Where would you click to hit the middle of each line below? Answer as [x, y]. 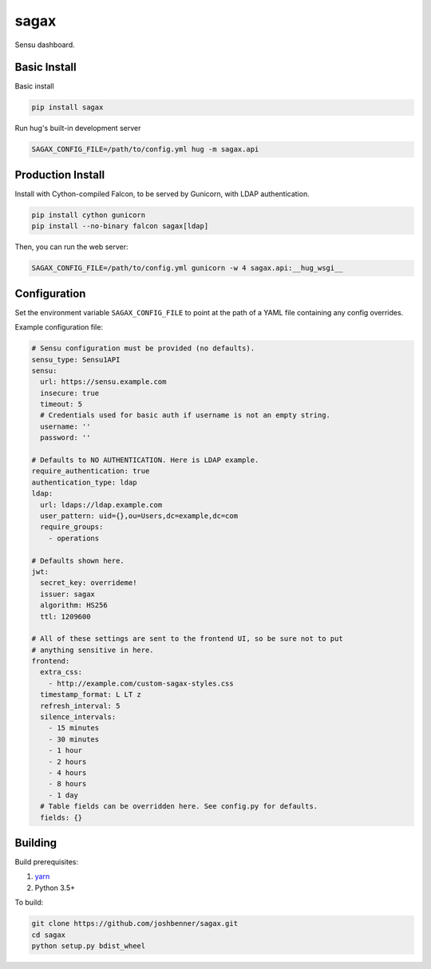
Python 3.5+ [55, 888]
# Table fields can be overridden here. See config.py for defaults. [179, 807]
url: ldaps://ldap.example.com [101, 504]
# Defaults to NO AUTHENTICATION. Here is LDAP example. [145, 460]
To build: [29, 903]
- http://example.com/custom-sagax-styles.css [141, 683]
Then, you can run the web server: [71, 247]
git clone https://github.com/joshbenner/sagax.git [135, 924]
